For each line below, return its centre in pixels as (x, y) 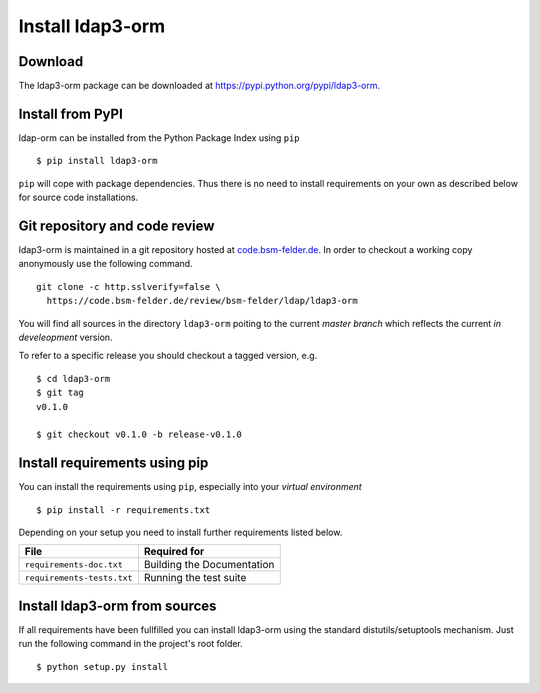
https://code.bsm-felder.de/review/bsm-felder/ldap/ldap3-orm (202, 301)
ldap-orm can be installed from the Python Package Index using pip (159, 137)
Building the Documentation (209, 565)
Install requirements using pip (113, 463)
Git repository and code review (116, 225)
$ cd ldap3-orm (73, 378)
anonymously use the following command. (106, 264)
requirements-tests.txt (78, 577)
